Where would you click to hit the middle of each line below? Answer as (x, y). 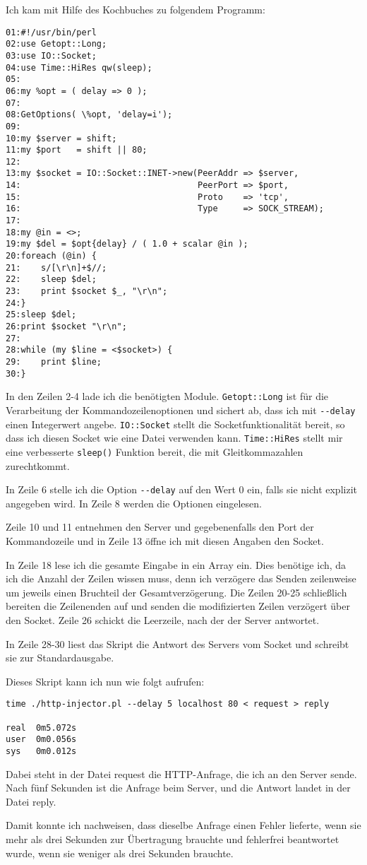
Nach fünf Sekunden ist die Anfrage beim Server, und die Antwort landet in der (178, 788)
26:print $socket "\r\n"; (66, 326)
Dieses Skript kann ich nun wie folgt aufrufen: (105, 681)
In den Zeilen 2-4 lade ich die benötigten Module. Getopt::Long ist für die (167, 396)
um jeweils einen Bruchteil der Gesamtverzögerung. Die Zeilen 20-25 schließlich (176, 592)
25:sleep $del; (41, 315)
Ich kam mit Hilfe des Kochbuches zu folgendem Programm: (136, 9)
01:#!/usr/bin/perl (51, 32)
